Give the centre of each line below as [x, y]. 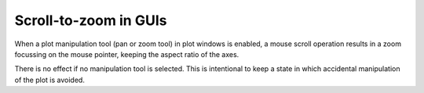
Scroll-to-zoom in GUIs [91, 20]
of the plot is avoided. [50, 80]
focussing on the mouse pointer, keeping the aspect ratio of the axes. [127, 54]
